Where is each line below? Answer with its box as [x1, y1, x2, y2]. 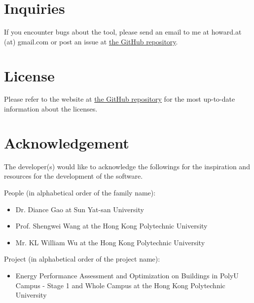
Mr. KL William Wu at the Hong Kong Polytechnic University [15, 237, 205, 247]
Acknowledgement [4, 132, 129, 152]
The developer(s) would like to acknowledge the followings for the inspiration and [4, 161, 250, 171]
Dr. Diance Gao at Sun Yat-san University [15, 204, 144, 214]
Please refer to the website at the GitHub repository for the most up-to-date [4, 94, 235, 104]
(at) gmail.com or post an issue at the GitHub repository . [4, 36, 178, 46]
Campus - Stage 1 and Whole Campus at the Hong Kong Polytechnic [15, 280, 225, 290]
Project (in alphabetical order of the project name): [4, 254, 160, 264]
